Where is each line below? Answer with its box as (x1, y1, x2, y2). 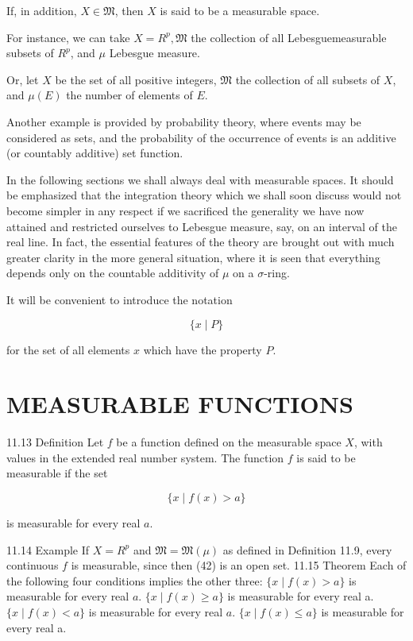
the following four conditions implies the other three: (6, 572, 263, 589)
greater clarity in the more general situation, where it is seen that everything (6, 249, 380, 265)
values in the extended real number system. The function (6, 449, 284, 465)
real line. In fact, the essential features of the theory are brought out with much (6, 234, 395, 250)
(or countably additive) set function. (6, 145, 183, 161)
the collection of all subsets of (235, 71, 380, 87)
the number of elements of (66, 87, 193, 103)
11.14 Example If (6, 541, 90, 558)
